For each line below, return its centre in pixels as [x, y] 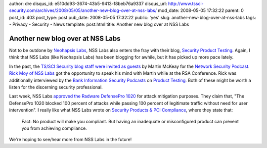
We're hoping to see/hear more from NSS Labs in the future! [70, 140]
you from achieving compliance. [54, 128]
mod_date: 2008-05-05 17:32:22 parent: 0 [201, 10]
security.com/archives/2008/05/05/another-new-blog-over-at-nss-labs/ [83, 10]
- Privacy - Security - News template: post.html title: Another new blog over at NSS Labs [99, 24]
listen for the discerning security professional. [56, 87]
